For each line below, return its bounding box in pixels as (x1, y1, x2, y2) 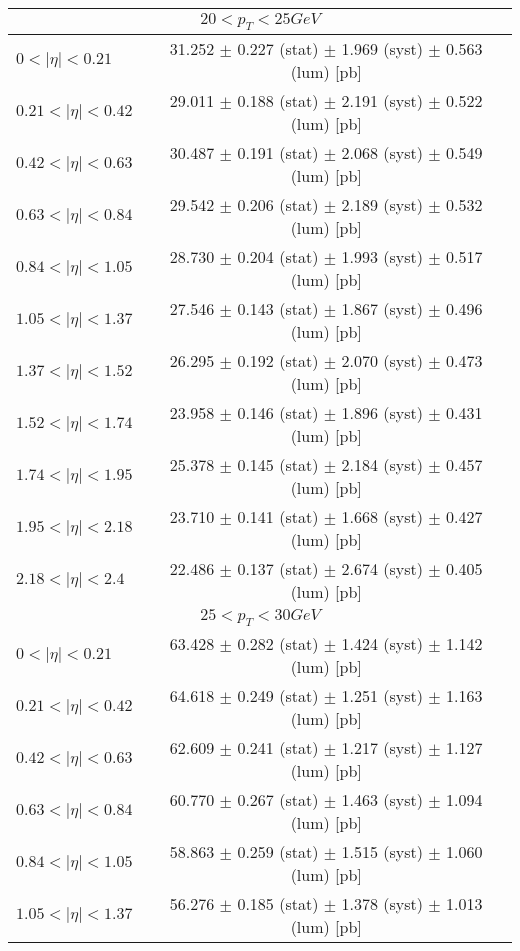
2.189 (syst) (341, 193, 423, 217)
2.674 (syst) (341, 557, 423, 581)
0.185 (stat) (237, 892, 319, 916)
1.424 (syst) (341, 632, 423, 656)
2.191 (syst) (341, 89, 423, 113)
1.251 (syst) (341, 684, 423, 708)
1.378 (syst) (341, 892, 423, 916)
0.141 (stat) (237, 505, 319, 529)
